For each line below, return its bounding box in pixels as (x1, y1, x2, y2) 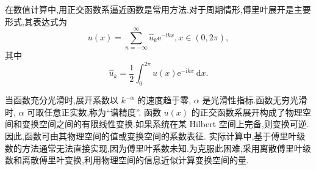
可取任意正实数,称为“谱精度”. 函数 (27, 105, 161, 118)
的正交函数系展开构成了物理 (191, 105, 303, 118)
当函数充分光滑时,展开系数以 (5, 94, 118, 106)
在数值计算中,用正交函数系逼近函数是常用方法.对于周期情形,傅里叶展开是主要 (5, 3, 311, 15)
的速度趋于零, (137, 94, 192, 106)
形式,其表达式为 (5, 15, 67, 28)
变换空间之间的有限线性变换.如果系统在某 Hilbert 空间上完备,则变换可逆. (21, 117, 309, 130)
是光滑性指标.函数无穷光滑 (202, 94, 307, 106)
